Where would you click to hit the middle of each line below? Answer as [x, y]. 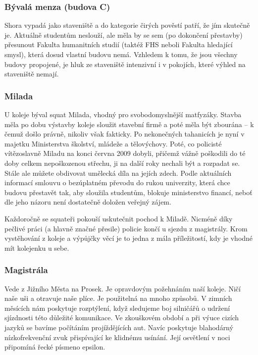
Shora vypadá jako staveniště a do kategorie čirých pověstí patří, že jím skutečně [127, 25]
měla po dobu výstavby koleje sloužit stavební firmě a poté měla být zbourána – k [129, 124]
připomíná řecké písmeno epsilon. [55, 347]
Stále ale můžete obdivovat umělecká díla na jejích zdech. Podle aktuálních [118, 173]
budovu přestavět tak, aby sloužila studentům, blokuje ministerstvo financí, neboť [129, 192]
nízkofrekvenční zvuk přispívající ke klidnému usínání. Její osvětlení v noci [117, 337]
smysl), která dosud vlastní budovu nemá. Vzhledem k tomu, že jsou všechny [121, 54]
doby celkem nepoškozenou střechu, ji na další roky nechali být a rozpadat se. [122, 163]
